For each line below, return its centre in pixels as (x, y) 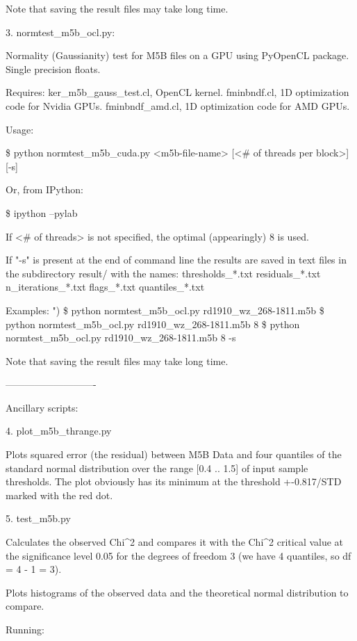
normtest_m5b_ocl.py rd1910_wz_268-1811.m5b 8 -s (121, 338)
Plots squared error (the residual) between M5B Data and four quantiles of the (174, 454)
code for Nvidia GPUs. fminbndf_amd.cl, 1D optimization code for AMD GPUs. (178, 105)
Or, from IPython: (44, 189)
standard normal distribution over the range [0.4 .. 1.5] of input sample (157, 468)
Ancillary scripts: (42, 407)
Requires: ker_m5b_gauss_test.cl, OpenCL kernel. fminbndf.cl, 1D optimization (177, 92)
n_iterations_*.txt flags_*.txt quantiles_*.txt (105, 287)
